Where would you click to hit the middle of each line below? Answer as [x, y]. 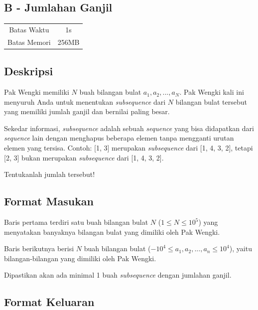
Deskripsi [29, 71]
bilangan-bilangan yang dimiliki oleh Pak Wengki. [80, 258]
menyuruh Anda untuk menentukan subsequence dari [85, 101]
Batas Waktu [29, 29]
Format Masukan [49, 201]
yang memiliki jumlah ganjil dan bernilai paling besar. [87, 111]
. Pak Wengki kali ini [212, 92]
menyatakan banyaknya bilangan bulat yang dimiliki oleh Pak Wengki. [112, 232]
